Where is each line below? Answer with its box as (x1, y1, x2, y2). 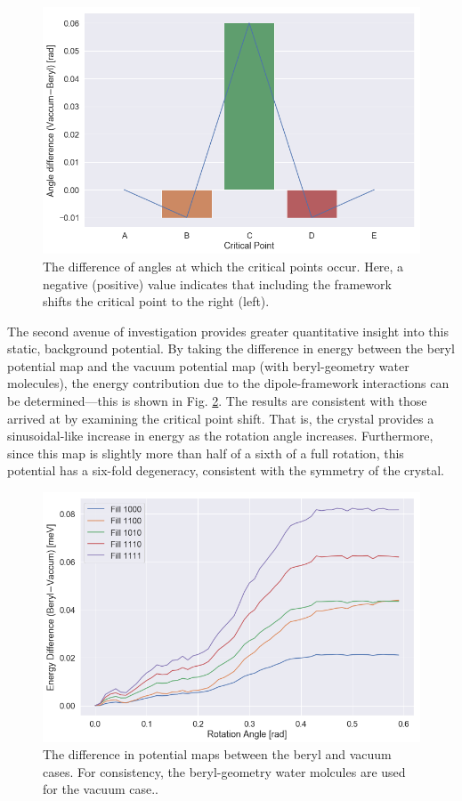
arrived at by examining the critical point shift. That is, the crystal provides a (7, 409, 434, 427)
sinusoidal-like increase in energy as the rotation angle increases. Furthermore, (7, 426, 434, 445)
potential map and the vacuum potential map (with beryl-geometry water (7, 356, 409, 375)
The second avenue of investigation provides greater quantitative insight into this (7, 321, 449, 340)
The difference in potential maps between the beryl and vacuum (43, 745, 392, 764)
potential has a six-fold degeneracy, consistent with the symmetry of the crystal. (7, 461, 444, 480)
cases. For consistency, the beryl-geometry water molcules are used (43, 762, 406, 781)
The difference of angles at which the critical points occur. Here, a (43, 256, 404, 275)
